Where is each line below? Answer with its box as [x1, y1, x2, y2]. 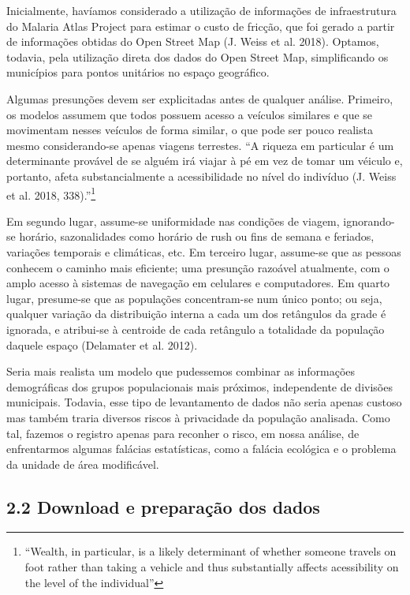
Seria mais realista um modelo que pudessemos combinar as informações [6, 363, 356, 380]
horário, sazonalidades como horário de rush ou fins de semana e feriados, [19, 228, 375, 245]
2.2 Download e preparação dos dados [6, 494, 320, 518]
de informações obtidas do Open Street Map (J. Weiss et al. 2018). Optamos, [6, 33, 379, 50]
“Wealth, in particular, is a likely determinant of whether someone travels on [24, 543, 397, 559]
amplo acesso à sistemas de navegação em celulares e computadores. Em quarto [6, 275, 390, 291]
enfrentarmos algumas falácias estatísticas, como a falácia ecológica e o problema [6, 440, 397, 457]
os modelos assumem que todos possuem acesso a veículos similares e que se [6, 106, 373, 122]
